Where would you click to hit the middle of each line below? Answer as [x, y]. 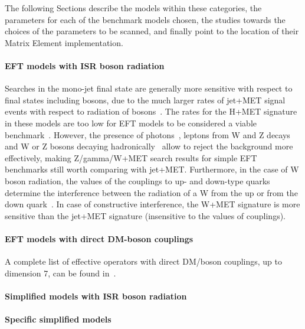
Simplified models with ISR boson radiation [96, 296]
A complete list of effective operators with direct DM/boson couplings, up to [143, 261]
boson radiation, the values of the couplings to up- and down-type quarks [137, 180]
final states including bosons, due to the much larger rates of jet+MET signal [145, 100]
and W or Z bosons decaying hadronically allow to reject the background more [149, 146]
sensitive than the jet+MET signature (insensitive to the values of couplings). [145, 215]
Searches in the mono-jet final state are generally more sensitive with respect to [149, 88]
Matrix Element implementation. [64, 42]
